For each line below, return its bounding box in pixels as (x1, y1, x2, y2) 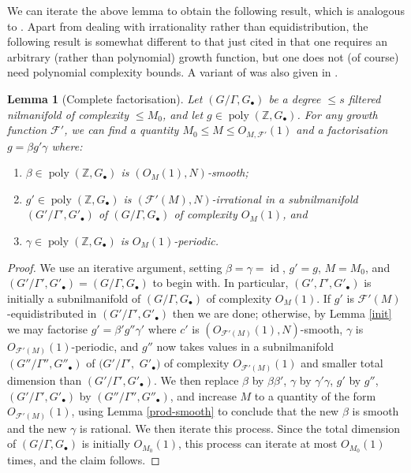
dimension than (7, 371, 82, 388)
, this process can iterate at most (177, 435, 338, 452)
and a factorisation (296, 121, 388, 138)
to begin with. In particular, (152, 274, 289, 291)
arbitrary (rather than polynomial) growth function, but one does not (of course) (7, 48, 399, 65)
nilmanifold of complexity (7, 106, 129, 122)
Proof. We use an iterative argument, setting (7, 259, 222, 275)
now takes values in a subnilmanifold (156, 337, 334, 354)
